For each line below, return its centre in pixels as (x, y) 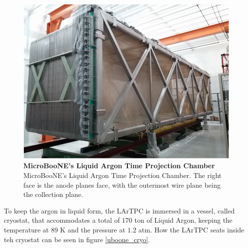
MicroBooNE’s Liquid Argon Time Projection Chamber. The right (123, 175)
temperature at (27, 229)
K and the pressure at (93, 229)
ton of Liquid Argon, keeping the (183, 220)
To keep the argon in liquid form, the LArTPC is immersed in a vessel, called (119, 210)
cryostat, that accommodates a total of (62, 220)
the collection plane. (53, 194)
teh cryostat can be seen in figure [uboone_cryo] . (77, 239)
